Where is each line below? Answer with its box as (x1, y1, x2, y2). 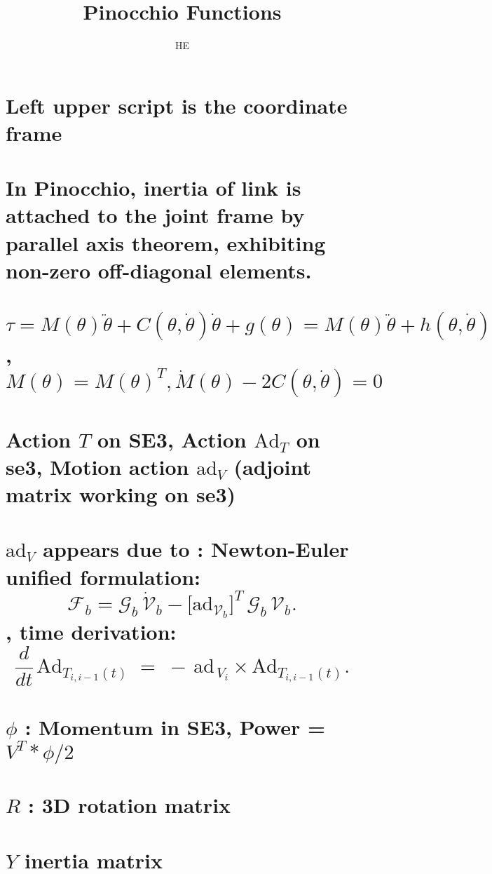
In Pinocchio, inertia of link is (6, 173, 301, 202)
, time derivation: (6, 617, 177, 646)
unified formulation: (6, 562, 200, 591)
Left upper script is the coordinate (6, 90, 348, 119)
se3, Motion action (6, 452, 189, 480)
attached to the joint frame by (6, 201, 305, 229)
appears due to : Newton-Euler (43, 535, 349, 563)
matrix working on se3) (6, 479, 236, 508)
